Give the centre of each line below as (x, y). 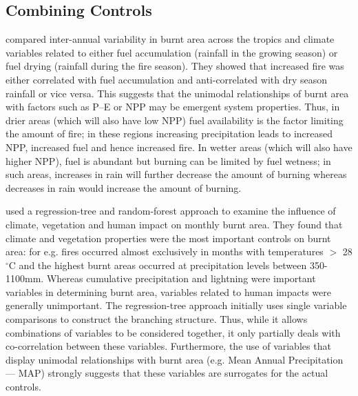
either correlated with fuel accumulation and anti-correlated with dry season (167, 79)
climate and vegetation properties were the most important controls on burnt (168, 238)
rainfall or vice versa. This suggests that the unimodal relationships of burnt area (177, 93)
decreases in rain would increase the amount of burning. (124, 187)
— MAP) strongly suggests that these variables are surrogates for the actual (167, 373)
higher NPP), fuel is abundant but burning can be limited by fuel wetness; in (168, 160)
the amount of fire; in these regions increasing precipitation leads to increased (169, 133)
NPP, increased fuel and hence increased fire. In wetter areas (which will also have (179, 147)
